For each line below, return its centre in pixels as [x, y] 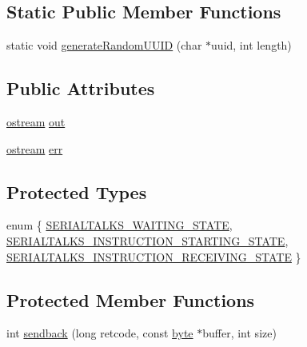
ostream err [35, 148]
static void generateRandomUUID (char [104, 45]
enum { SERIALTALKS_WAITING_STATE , [120, 225]
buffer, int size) [239, 333]
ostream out [36, 122]
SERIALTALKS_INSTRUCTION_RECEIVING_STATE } [154, 256]
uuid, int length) [251, 45]
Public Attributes [81, 88]
